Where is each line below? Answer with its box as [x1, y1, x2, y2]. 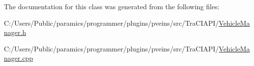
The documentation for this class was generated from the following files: [4, 1, 220, 11]
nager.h [4, 27, 26, 37]
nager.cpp [4, 53, 33, 63]
